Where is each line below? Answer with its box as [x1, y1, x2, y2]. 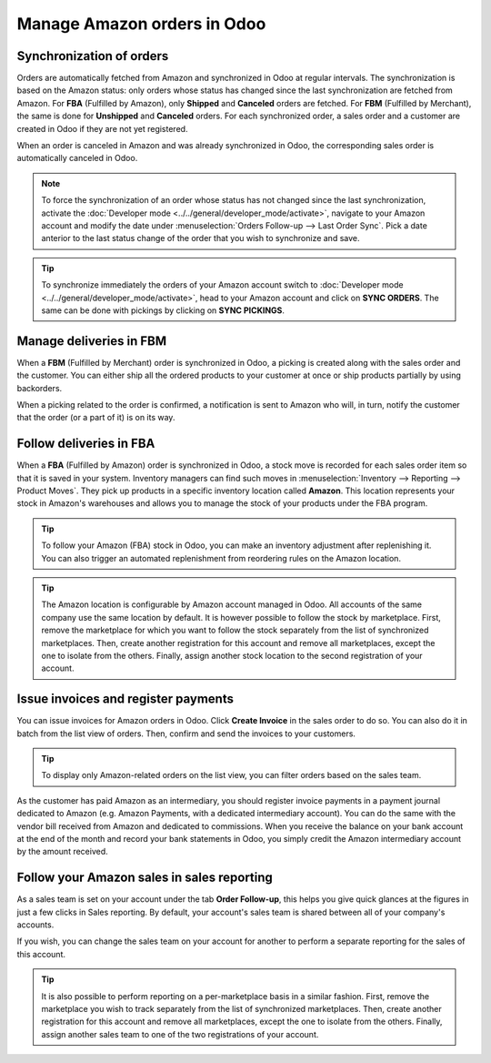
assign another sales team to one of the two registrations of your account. [41, 1028, 319, 1039]
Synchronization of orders [16, 48, 169, 64]
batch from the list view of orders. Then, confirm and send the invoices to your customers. [16, 728, 356, 739]
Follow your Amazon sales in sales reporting [16, 870, 273, 886]
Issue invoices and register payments [16, 692, 234, 707]
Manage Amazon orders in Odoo [16, 14, 266, 34]
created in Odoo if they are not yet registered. [16, 123, 188, 134]
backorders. [16, 382, 63, 393]
